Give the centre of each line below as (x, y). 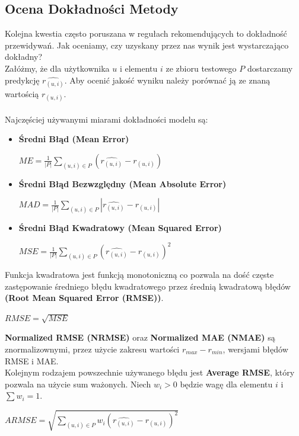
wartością (22, 93)
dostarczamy (270, 68)
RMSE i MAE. (32, 360)
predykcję (22, 80)
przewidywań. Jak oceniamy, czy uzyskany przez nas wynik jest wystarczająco (147, 45)
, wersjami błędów (255, 349)
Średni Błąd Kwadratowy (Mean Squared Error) (120, 228)
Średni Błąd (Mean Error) (74, 139)
